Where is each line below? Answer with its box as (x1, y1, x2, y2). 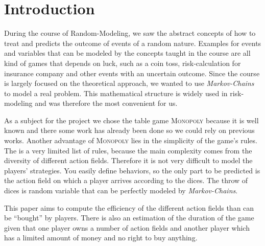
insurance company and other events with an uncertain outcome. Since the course (4, 68, 260, 78)
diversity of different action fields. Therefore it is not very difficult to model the (4, 155, 253, 166)
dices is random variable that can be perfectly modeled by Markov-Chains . (4, 185, 238, 196)
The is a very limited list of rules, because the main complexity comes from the (4, 145, 252, 155)
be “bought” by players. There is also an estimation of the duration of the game (4, 212, 254, 223)
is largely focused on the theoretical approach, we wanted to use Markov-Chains (4, 78, 254, 88)
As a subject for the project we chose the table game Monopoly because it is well (4, 115, 259, 125)
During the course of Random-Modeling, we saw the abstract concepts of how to (4, 28, 256, 38)
